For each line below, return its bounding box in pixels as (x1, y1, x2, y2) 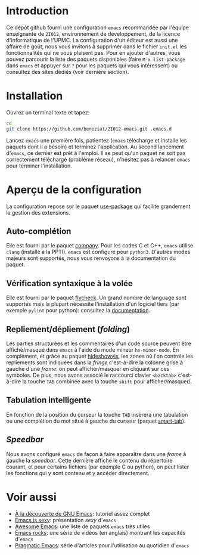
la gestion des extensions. (6, 209, 70, 216)
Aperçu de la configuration (6, 183, 142, 196)
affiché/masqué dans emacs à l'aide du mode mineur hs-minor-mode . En (6, 346, 179, 353)
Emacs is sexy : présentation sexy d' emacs (14, 516, 116, 523)
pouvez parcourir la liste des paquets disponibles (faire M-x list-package (6, 55, 186, 63)
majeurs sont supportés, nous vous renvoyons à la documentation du (6, 255, 176, 262)
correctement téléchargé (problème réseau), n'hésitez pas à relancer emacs (6, 156, 191, 163)
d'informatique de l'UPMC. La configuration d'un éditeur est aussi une (6, 36, 178, 44)
